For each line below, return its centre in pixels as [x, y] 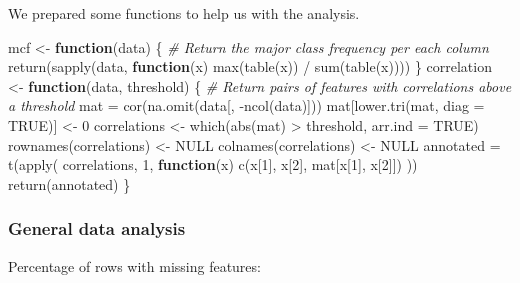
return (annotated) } [69, 183]
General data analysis [97, 228]
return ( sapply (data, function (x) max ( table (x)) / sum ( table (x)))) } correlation [250, 66]
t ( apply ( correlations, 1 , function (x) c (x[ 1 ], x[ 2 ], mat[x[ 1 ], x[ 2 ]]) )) [213, 164]
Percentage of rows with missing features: [134, 265]
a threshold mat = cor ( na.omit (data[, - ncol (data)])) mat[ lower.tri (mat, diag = [246, 105]
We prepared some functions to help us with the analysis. [184, 13]
